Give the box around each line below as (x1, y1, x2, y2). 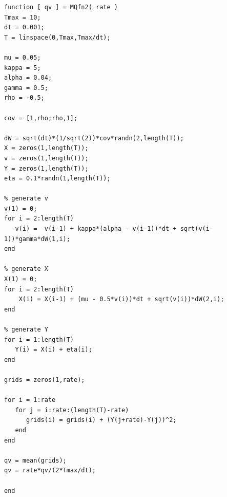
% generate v (4, 195, 48, 203)
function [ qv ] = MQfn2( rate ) (4, 4, 118, 11)
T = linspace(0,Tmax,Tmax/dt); (4, 33, 111, 41)
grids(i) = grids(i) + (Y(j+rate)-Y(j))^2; (26, 416, 177, 424)
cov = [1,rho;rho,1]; (4, 114, 78, 122)
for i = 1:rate (4, 396, 56, 404)
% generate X (4, 265, 48, 273)
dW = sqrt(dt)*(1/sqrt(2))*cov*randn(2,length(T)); (4, 134, 184, 142)
